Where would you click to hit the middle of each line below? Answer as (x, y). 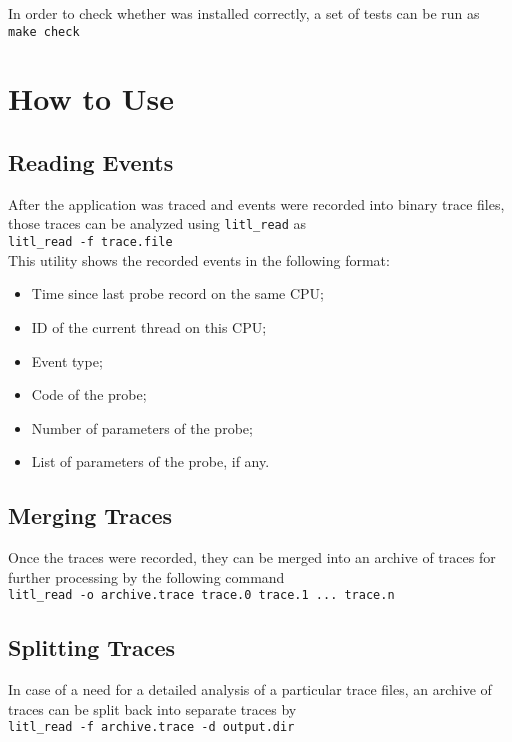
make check (44, 31)
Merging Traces (90, 515)
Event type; (67, 360)
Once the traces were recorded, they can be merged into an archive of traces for (252, 557)
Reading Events (91, 162)
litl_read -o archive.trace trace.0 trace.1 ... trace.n (201, 595)
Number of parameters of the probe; (142, 427)
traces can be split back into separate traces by (152, 708)
